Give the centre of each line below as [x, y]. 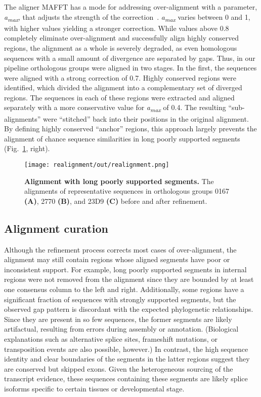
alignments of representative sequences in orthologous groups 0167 [127, 191]
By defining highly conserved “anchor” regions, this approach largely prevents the [130, 129]
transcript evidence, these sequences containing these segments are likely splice [126, 378]
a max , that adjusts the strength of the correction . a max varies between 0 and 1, [127, 17]
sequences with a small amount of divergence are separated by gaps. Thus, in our [130, 58]
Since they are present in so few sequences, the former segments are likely [118, 319]
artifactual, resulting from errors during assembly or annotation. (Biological [121, 329]
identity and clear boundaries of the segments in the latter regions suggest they [127, 359]
